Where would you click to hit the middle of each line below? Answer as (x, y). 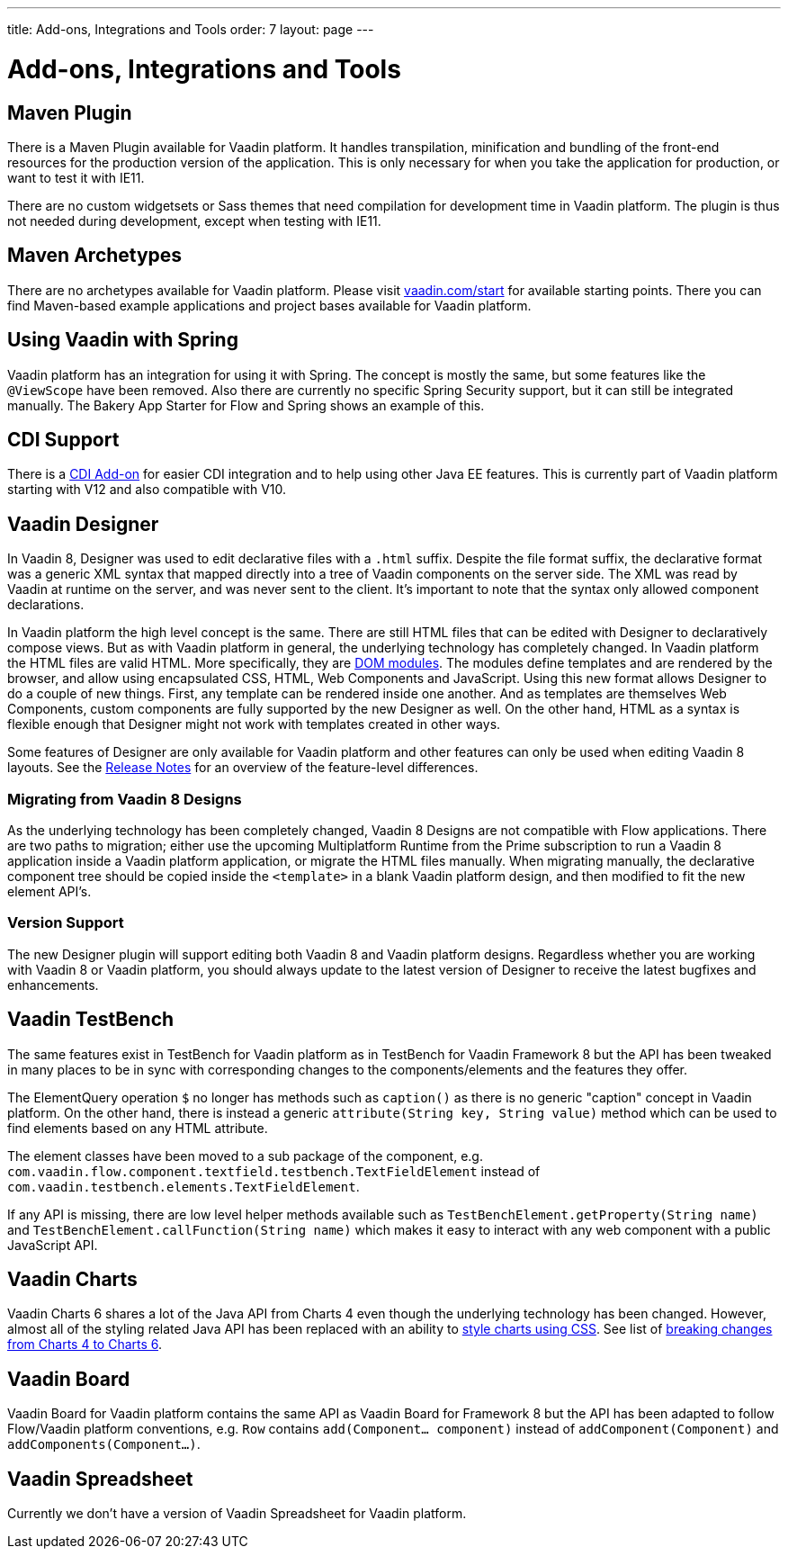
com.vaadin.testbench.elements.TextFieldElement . (184, 1186)
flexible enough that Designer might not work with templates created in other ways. (254, 724)
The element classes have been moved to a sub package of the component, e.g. (245, 1156)
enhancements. (53, 985)
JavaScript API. (53, 1245)
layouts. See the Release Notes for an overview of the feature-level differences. (243, 768)
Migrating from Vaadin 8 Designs (125, 799)
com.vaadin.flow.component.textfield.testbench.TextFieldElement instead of (274, 1171)
